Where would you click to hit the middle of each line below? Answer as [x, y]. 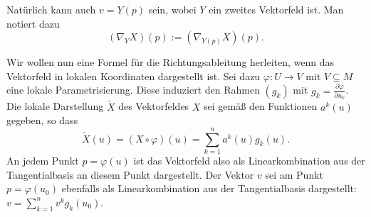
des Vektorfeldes [154, 106]
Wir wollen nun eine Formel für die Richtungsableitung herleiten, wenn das [171, 62]
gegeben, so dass [42, 120]
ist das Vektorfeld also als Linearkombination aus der [249, 160]
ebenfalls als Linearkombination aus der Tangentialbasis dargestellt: [209, 188]
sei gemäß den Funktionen [261, 106]
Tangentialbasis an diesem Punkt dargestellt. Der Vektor [130, 174]
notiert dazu [33, 23]
